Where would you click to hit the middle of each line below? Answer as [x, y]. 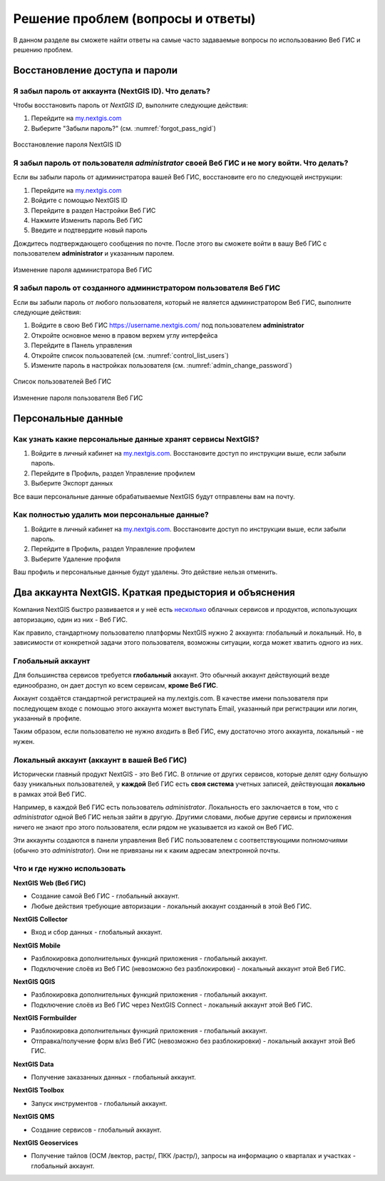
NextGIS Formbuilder [45, 1018]
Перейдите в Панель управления [82, 346]
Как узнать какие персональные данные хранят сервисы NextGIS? [136, 439]
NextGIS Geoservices [46, 1143]
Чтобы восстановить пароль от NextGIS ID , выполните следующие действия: [131, 105]
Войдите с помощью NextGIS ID [79, 201]
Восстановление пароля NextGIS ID [67, 145]
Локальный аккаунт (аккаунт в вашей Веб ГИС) [100, 760]
